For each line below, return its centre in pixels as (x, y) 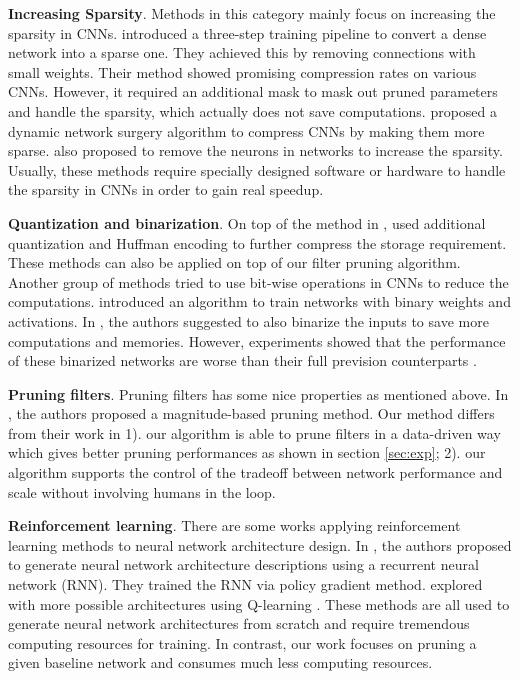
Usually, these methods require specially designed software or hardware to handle (257, 169)
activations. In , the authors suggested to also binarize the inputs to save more (248, 320)
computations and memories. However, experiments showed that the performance (257, 340)
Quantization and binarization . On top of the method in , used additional (247, 222)
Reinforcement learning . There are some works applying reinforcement (234, 525)
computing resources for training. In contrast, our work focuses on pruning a (242, 642)
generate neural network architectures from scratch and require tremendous (239, 623)
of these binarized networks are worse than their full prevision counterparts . (242, 360)
